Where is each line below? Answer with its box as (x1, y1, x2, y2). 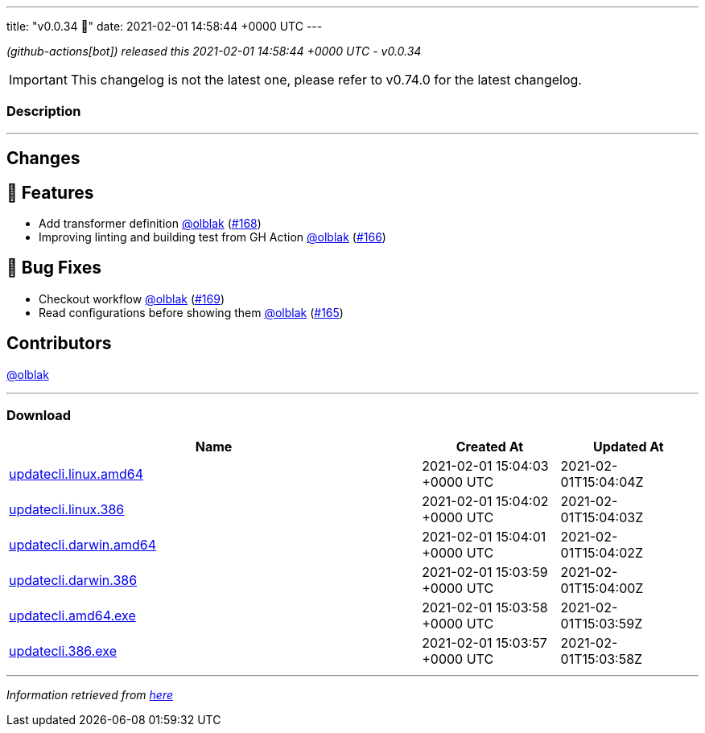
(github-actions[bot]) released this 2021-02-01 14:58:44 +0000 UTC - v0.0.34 (6, 44, 422, 58)
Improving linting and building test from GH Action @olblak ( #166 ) (39, 230, 386, 245)
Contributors (6, 333, 112, 354)
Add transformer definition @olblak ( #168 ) (39, 216, 262, 231)
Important (9, 72, 68, 88)
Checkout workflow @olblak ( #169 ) (39, 291, 225, 306)
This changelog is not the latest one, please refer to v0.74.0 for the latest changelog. (70, 72, 582, 88)
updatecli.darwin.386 (9, 572, 138, 589)
